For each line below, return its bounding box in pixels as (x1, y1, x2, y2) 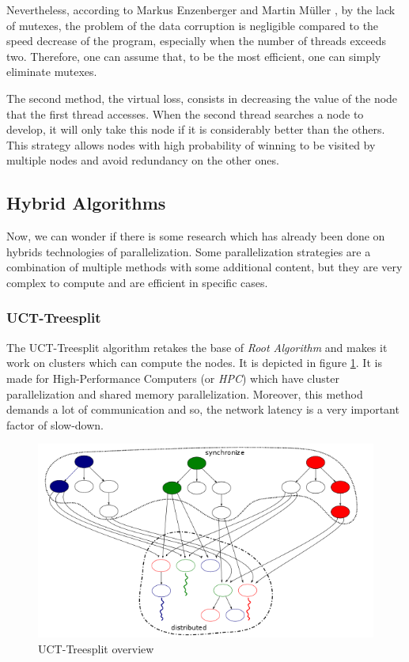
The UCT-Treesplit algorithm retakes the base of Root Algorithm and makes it (6, 339, 388, 355)
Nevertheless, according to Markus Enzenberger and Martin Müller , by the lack (6, 2, 396, 17)
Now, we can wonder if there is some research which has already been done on (6, 228, 385, 244)
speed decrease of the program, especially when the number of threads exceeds (6, 32, 387, 49)
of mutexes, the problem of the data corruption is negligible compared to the (6, 17, 379, 33)
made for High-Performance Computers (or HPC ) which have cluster (6, 369, 339, 386)
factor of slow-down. (6, 416, 104, 433)
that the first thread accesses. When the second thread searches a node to (6, 105, 364, 122)
